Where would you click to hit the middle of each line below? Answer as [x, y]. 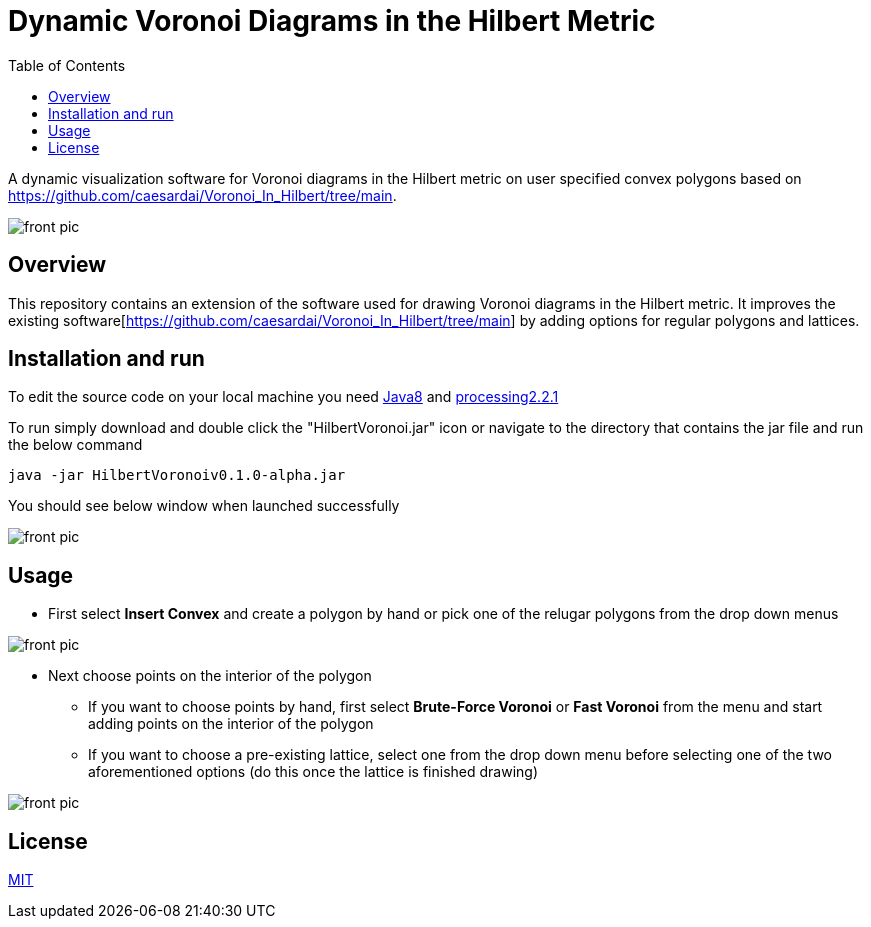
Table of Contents [67, 65]
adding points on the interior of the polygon [231, 724]
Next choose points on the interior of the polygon [210, 676]
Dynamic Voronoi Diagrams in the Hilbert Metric [332, 21]
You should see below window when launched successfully [204, 506]
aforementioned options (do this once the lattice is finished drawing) [313, 772]
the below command [75, 445]
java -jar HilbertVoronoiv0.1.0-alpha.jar [177, 475]
